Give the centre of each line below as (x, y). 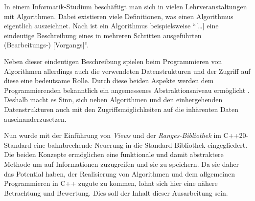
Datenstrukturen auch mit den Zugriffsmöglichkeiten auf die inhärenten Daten (121, 109)
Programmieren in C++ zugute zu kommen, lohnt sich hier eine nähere (111, 183)
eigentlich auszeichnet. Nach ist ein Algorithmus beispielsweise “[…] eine (111, 26)
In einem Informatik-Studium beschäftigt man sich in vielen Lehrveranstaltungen (126, 6)
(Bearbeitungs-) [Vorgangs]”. (46, 45)
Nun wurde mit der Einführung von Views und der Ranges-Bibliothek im (113, 135)
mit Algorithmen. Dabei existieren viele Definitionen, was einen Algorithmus (119, 16)
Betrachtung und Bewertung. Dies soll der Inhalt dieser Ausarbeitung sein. (116, 192)
